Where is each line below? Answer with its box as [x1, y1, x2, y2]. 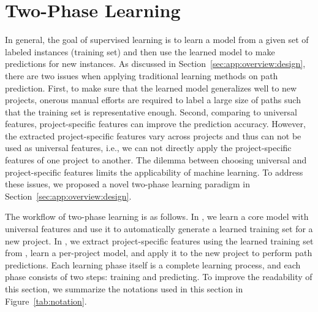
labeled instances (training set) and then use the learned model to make [5, 45, 275, 58]
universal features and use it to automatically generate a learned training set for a [5, 222, 313, 235]
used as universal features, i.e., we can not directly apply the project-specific [5, 141, 292, 154]
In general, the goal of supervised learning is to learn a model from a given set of [5, 33, 309, 46]
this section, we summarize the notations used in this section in [5, 283, 243, 295]
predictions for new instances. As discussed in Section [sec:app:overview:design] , [5, 57, 306, 70]
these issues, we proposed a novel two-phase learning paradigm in [5, 177, 250, 190]
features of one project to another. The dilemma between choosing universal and [5, 154, 307, 166]
